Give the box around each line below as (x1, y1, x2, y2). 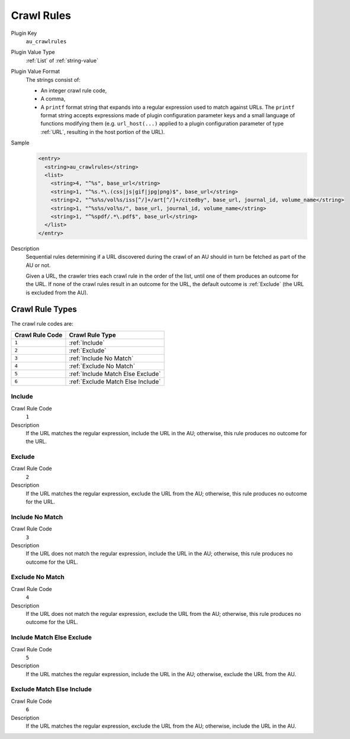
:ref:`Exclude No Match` (69, 362, 136, 370)
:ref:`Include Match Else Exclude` (69, 369, 161, 378)
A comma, (40, 95, 66, 102)
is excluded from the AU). (25, 289, 88, 296)
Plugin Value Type (11, 49, 56, 56)
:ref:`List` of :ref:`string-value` (25, 57, 99, 64)
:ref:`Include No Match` (69, 354, 134, 362)
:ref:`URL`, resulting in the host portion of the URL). (40, 128, 165, 136)
